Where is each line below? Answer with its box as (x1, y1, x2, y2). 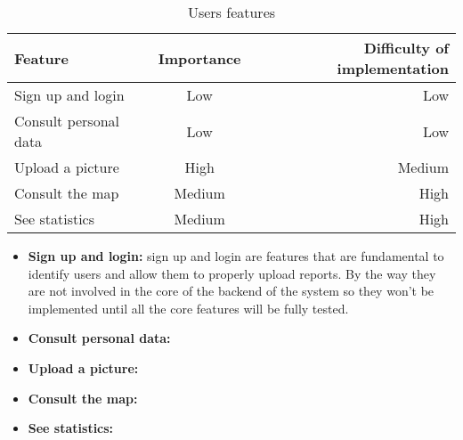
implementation (337, 58, 449, 78)
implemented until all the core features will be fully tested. (28, 298, 349, 317)
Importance (158, 47, 241, 69)
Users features (187, 2, 276, 22)
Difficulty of (363, 37, 449, 58)
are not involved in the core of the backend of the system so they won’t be (28, 281, 435, 300)
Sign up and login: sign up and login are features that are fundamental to (28, 247, 444, 265)
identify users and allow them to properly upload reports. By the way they (28, 264, 436, 282)
